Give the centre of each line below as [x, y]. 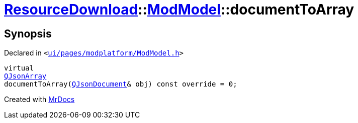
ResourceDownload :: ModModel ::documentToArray [179, 9]
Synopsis [28, 33]
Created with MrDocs [39, 99]
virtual [19, 68]
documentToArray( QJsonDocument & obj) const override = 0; [121, 84]
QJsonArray [25, 76]
